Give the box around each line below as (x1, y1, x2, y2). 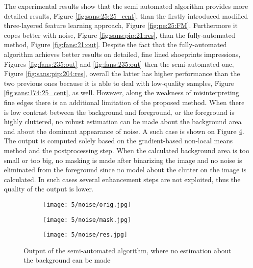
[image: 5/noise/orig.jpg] (43, 201, 131, 208)
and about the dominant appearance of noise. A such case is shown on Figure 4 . (4, 126, 244, 136)
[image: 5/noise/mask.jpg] (43, 216, 131, 223)
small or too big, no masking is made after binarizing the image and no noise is (4, 155, 242, 165)
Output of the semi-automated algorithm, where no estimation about (24, 245, 231, 255)
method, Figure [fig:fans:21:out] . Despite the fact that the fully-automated (4, 39, 227, 50)
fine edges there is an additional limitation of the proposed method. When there (4, 97, 245, 107)
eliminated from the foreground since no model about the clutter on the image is (4, 164, 247, 175)
